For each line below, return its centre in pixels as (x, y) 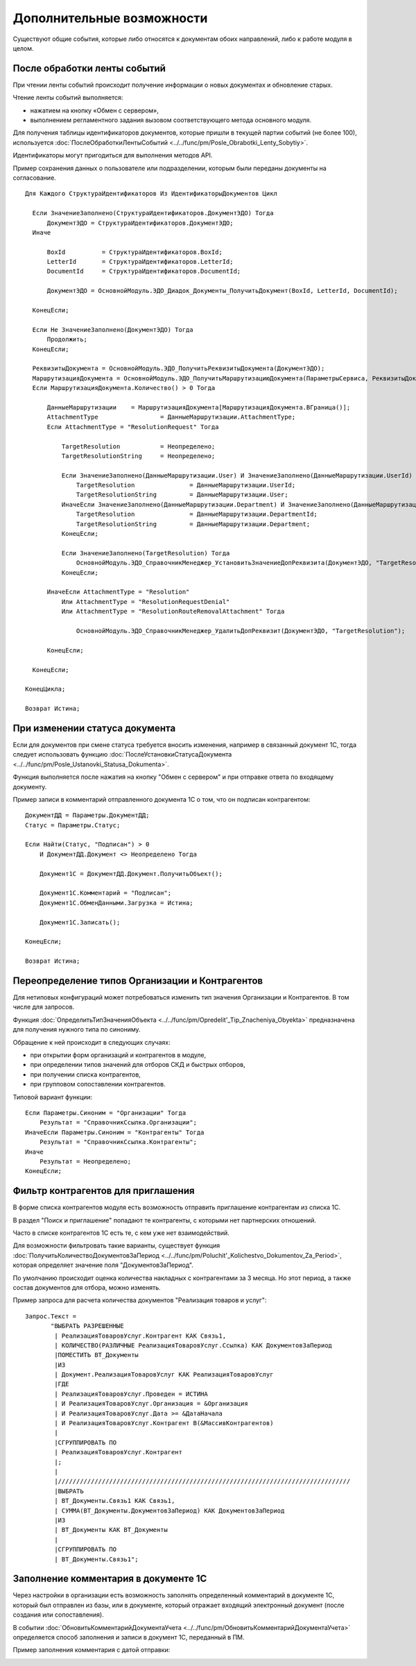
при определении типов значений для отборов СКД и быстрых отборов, (138, 1065)
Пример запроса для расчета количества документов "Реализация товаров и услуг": (140, 1300)
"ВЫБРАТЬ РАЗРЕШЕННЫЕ (87, 1326)
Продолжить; (67, 339)
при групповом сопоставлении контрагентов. (98, 1084)
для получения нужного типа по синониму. (77, 1029)
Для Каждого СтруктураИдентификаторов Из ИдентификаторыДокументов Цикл (151, 194)
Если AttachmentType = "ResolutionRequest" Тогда (133, 427)
